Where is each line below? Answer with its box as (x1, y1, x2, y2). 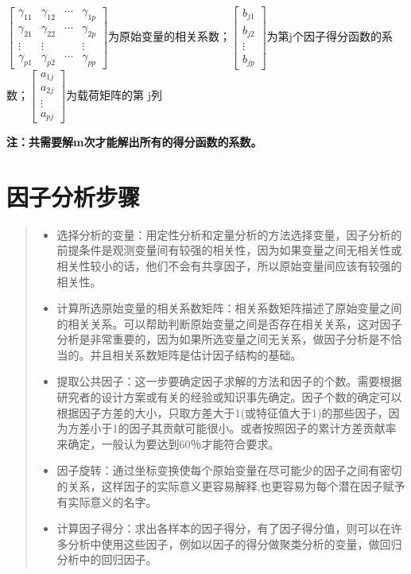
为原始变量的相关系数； (107, 28, 231, 45)
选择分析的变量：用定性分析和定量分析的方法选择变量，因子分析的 (56, 226, 402, 242)
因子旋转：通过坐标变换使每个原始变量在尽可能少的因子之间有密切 (56, 462, 402, 479)
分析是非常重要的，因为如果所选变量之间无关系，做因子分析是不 (56, 331, 391, 347)
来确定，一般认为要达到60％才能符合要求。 (56, 435, 280, 452)
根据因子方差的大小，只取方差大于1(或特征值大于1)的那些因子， (56, 404, 389, 421)
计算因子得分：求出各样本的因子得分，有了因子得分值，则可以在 (56, 520, 391, 537)
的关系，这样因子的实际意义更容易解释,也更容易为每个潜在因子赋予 (56, 478, 405, 494)
